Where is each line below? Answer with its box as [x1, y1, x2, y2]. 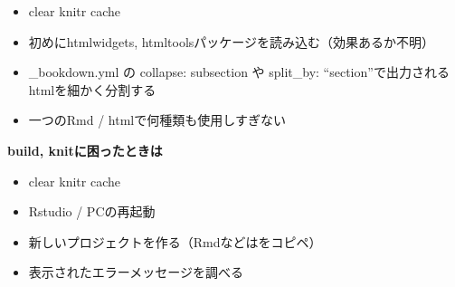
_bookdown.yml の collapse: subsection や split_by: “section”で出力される [28, 62, 450, 81]
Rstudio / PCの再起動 [28, 202, 156, 221]
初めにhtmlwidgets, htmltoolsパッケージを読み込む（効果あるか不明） [28, 32, 435, 51]
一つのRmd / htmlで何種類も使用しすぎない [28, 110, 286, 129]
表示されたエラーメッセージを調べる [28, 263, 243, 282]
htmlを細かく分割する [28, 80, 156, 99]
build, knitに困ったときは [7, 140, 163, 159]
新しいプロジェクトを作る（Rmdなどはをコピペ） [28, 232, 322, 251]
